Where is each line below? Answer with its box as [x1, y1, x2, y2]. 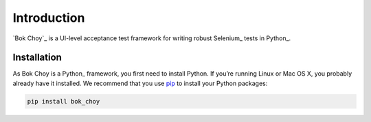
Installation [12, 52, 62, 63]
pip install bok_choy [27, 97, 100, 105]
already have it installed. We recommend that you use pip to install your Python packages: [12, 79, 268, 87]
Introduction [12, 10, 85, 25]
